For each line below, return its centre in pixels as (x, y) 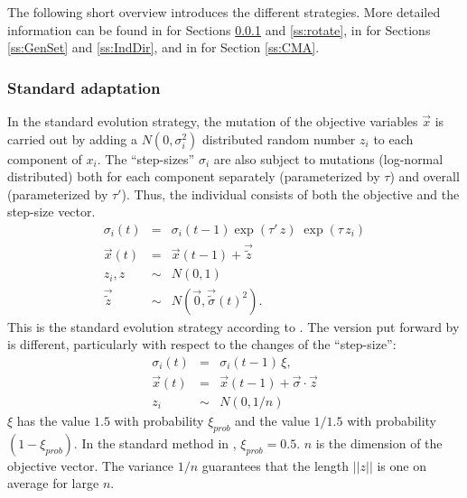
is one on (402, 465)
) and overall (425, 176)
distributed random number (279, 138)
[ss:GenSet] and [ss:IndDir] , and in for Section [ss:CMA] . (163, 47)
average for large (53, 483)
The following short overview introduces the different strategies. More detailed (224, 12)
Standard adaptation (84, 87)
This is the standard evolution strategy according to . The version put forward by (233, 326)
